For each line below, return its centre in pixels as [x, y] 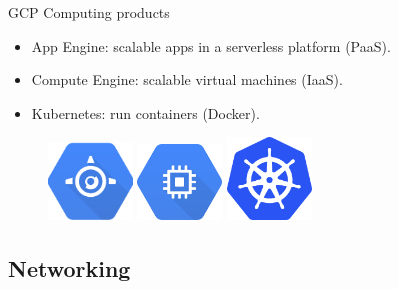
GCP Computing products [89, 12]
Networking [69, 267]
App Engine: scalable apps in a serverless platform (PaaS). [211, 45]
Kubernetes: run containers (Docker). [145, 112]
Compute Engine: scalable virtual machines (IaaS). [187, 79]
